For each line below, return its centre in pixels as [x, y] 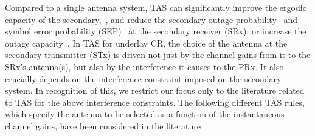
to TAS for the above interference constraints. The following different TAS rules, [155, 102]
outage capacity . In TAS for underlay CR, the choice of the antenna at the [146, 43]
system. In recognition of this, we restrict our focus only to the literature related [155, 90]
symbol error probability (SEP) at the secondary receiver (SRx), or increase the [156, 31]
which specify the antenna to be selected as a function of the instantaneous [145, 114]
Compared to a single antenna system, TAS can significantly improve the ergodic [156, 7]
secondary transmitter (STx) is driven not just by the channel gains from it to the [158, 55]
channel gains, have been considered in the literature [103, 125]
